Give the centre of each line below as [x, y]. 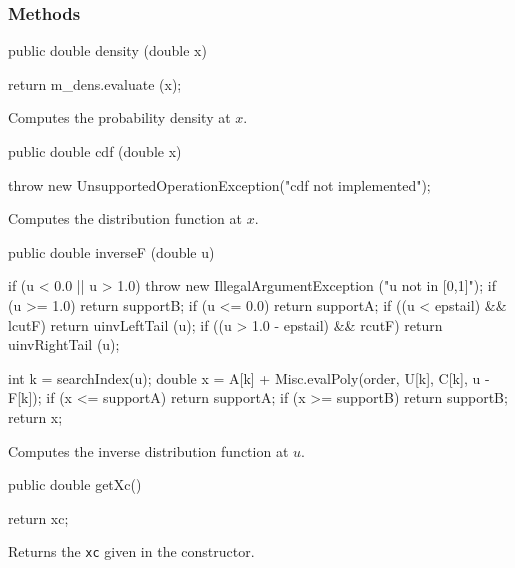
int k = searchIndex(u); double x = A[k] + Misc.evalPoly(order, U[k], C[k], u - [249, 377]
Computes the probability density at [119, 117]
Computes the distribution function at [125, 218]
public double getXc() [75, 484]
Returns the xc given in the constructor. [131, 551]
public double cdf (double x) [95, 151]
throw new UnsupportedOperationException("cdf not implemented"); [219, 184]
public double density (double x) [107, 50]
